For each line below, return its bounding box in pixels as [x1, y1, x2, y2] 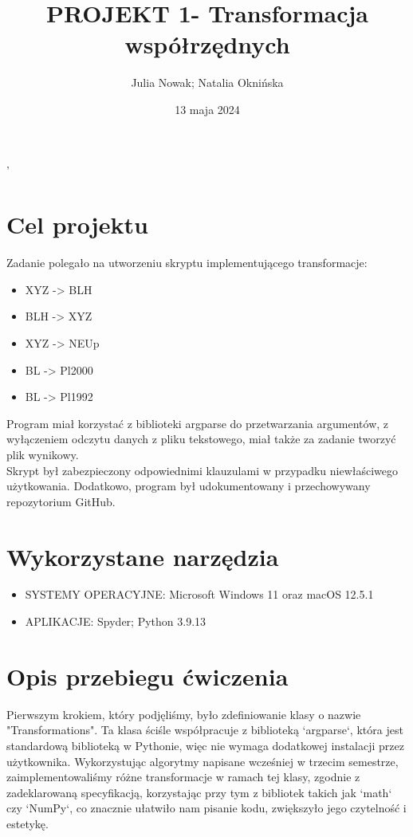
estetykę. [6, 815, 49, 831]
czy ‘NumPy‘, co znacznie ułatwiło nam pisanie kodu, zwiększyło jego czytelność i [6, 800, 407, 816]
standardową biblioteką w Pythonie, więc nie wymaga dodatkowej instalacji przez [6, 737, 404, 753]
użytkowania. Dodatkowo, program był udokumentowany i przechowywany [6, 477, 371, 494]
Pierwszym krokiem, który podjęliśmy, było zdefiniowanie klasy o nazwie [6, 705, 361, 722]
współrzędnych [124, 28, 290, 61]
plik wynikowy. [6, 446, 79, 462]
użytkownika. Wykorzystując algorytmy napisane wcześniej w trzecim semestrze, [6, 753, 399, 769]
